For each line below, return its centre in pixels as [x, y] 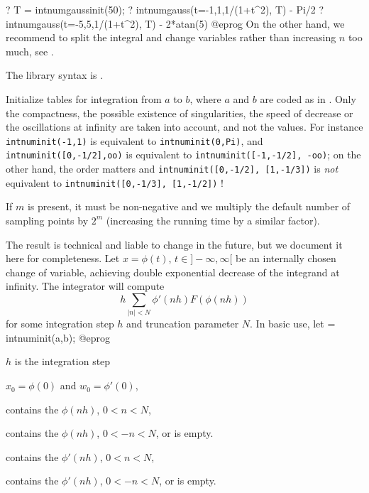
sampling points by [47, 220]
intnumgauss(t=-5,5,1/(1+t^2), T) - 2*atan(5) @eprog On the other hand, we [175, 23]
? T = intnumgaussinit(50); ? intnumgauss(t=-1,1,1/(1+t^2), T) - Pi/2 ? [165, 9]
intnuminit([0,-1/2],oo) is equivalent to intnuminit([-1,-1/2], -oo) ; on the [183, 155]
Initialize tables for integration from [84, 98]
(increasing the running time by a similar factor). [213, 220]
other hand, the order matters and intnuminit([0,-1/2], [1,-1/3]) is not [172, 169]
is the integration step [62, 361]
